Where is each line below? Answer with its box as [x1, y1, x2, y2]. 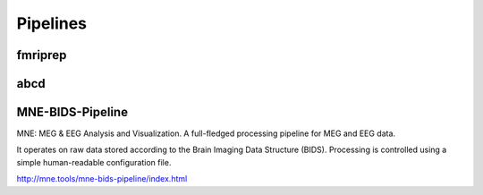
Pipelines [16, 13, 88, 33]
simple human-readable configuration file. [16, 157, 172, 167]
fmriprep [16, 47, 67, 63]
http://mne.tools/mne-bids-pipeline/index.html [16, 174, 188, 184]
